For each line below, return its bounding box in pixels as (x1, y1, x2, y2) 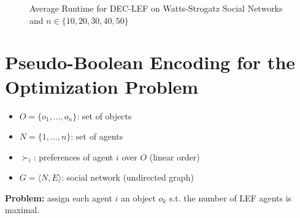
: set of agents (71, 130, 123, 143)
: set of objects (77, 109, 132, 122)
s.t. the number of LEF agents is (169, 191, 292, 204)
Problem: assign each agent (5, 191, 112, 204)
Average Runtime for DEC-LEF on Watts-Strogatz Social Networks (29, 2, 283, 14)
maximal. (5, 203, 40, 216)
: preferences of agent (33, 150, 113, 163)
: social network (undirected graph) (61, 171, 194, 184)
